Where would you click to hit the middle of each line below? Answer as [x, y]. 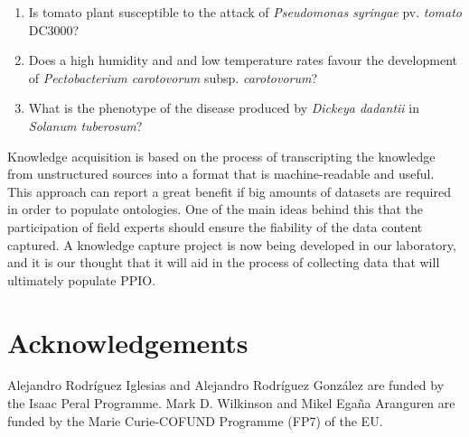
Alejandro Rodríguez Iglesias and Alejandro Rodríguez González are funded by [226, 385]
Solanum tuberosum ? [85, 125]
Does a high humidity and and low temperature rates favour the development [243, 60]
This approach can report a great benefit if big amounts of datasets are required [229, 191]
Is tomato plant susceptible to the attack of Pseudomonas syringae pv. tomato [245, 12]
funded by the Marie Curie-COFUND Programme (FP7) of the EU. [195, 420]
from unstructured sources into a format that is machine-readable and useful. [221, 174]
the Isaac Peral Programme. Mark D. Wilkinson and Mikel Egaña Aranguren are [231, 403]
